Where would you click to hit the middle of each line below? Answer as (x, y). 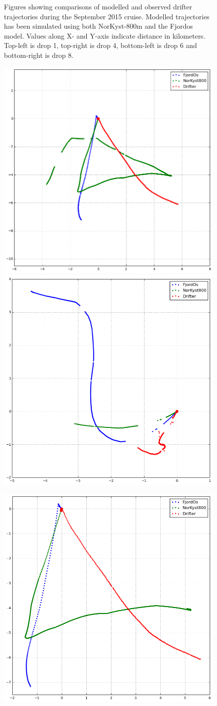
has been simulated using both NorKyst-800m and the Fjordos (98, 26)
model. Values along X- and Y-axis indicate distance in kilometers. (105, 35)
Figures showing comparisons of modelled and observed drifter (98, 6)
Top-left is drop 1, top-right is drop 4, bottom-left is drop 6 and (101, 45)
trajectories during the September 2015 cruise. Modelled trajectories (107, 16)
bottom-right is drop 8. (39, 55)
